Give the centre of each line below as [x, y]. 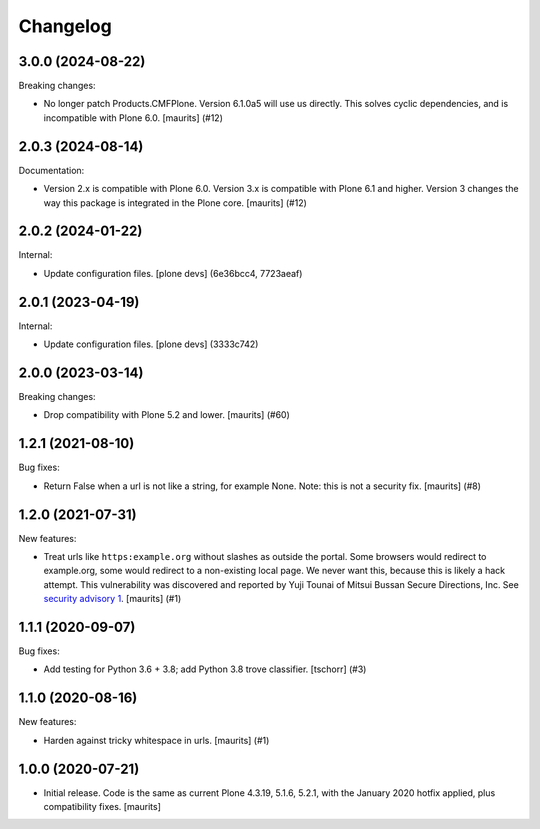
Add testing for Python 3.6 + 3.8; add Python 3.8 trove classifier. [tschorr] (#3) [205, 669]
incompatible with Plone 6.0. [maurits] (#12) [133, 117]
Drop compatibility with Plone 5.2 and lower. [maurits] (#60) [166, 415]
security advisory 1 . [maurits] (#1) [112, 599]
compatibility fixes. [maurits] [102, 807]
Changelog [65, 26]
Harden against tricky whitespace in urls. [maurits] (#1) [156, 740]
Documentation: [51, 170]
